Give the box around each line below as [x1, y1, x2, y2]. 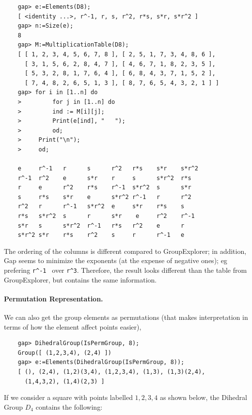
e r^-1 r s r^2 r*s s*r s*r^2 [17, 165, 198, 172]
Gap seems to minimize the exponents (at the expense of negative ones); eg [4, 255, 227, 266]
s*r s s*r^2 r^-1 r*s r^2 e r [17, 222, 185, 229]
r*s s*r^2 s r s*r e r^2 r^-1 [17, 213, 195, 220]
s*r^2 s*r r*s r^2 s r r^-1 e [17, 232, 185, 239]
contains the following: [35, 401, 103, 412]
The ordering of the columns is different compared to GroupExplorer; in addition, [4, 246, 247, 256]
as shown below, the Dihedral [159, 392, 247, 402]
